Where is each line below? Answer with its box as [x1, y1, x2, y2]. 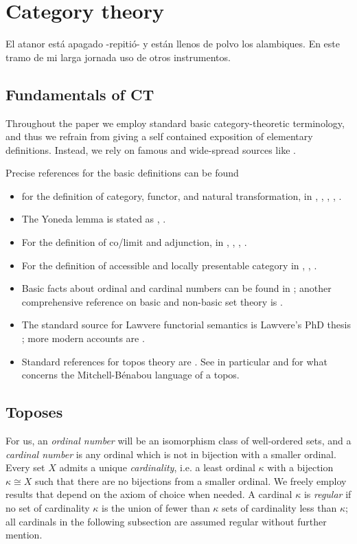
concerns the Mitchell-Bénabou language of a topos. [21, 367, 240, 382]
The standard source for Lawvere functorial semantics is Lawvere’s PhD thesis [21, 317, 351, 332]
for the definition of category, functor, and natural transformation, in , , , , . [21, 188, 342, 203]
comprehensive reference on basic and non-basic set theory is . [21, 294, 283, 308]
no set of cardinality [5, 501, 90, 514]
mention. [5, 528, 43, 542]
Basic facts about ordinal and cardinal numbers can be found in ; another [21, 281, 332, 295]
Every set [5, 460, 45, 475]
